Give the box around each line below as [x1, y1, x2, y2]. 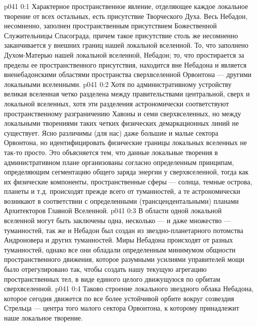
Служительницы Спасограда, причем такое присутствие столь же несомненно [4, 30, 238, 40]
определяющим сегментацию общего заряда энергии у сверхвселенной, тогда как [4, 166, 249, 177]
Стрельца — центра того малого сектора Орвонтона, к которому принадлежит [4, 303, 239, 313]
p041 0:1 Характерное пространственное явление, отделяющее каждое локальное [4, 1, 248, 11]
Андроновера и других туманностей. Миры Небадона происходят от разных [4, 235, 233, 245]
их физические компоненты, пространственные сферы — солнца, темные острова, [4, 176, 253, 186]
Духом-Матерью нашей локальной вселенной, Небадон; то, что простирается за [4, 49, 244, 60]
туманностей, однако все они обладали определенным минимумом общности [4, 244, 236, 254]
